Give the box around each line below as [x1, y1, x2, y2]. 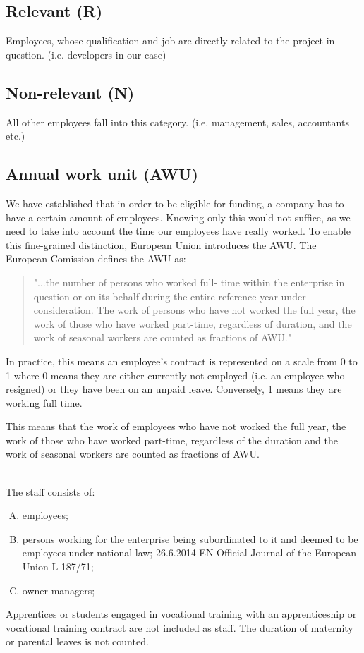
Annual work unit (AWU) [6, 163, 198, 185]
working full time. [6, 395, 83, 410]
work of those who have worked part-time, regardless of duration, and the [33, 316, 352, 331]
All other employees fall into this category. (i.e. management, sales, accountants [6, 114, 349, 129]
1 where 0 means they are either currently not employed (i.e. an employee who [6, 367, 345, 382]
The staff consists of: [6, 484, 95, 499]
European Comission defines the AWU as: [6, 251, 186, 266]
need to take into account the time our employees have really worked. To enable [6, 224, 351, 238]
